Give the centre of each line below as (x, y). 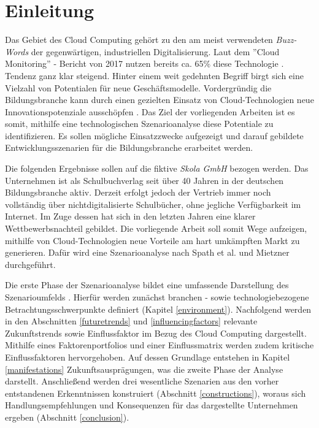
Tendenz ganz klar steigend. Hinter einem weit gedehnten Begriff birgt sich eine (154, 75)
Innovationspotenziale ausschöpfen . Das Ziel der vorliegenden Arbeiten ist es (150, 111)
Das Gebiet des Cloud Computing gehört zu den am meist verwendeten (139, 40)
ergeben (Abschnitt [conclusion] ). (67, 417)
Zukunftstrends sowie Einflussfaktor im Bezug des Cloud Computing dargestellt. (156, 333)
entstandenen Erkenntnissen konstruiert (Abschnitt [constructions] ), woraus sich (156, 393)
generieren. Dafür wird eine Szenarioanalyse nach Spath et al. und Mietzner (147, 252)
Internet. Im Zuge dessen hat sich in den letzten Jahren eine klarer (130, 216)
